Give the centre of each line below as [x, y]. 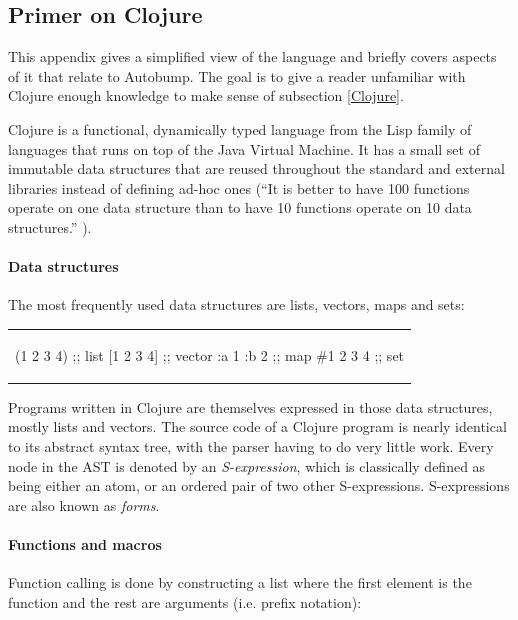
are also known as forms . [84, 504]
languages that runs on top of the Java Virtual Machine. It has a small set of [244, 148]
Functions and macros [85, 543]
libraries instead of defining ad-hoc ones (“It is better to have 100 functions [239, 187]
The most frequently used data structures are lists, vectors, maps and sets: [236, 304]
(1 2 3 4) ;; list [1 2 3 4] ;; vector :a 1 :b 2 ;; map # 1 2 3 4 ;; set [210, 354]
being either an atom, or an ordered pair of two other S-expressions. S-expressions [259, 485]
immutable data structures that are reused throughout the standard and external [256, 168]
